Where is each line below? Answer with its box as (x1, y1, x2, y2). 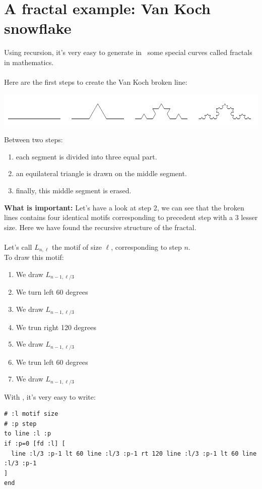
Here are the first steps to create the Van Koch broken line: (4, 77, 187, 87)
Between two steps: (4, 134, 63, 145)
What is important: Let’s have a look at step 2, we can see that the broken (4, 202, 244, 212)
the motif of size (52, 241, 102, 252)
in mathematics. (4, 57, 54, 67)
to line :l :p (4, 430, 51, 438)
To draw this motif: (4, 252, 64, 262)
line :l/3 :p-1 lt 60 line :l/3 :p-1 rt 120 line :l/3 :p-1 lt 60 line (11, 450, 257, 457)
